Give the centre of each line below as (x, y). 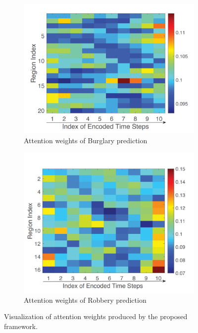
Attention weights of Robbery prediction (85, 300)
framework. (21, 326)
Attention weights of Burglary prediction (86, 140)
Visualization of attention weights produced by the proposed (96, 316)
